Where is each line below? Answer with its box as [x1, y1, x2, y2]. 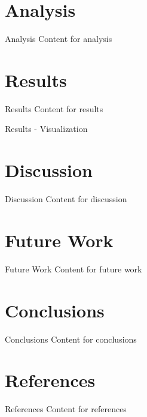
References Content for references [5, 403, 127, 415]
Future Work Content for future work [5, 262, 142, 275]
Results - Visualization [5, 122, 88, 135]
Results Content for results [5, 102, 103, 115]
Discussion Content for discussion [5, 193, 127, 205]
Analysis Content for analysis [5, 32, 112, 45]
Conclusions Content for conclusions [5, 332, 137, 345]
